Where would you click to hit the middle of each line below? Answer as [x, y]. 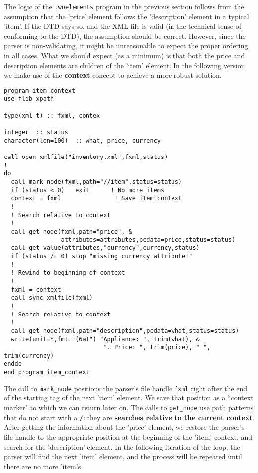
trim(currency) [29, 355]
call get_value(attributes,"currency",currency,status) [105, 248]
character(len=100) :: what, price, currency [82, 140]
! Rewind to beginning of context [68, 273]
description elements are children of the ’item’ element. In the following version [125, 65]
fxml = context [36, 289]
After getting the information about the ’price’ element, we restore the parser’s [124, 427]
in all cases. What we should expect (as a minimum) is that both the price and [125, 55]
